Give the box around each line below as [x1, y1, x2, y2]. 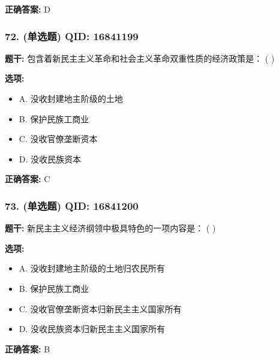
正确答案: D [5, 3, 50, 15]
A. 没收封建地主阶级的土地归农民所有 [19, 262, 165, 274]
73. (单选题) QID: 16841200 [5, 198, 139, 213]
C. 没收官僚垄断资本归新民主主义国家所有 [19, 302, 182, 315]
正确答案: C [5, 173, 50, 185]
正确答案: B [5, 342, 50, 355]
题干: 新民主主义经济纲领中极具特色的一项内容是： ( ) [5, 222, 216, 234]
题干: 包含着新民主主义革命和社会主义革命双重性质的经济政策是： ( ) [5, 52, 275, 64]
